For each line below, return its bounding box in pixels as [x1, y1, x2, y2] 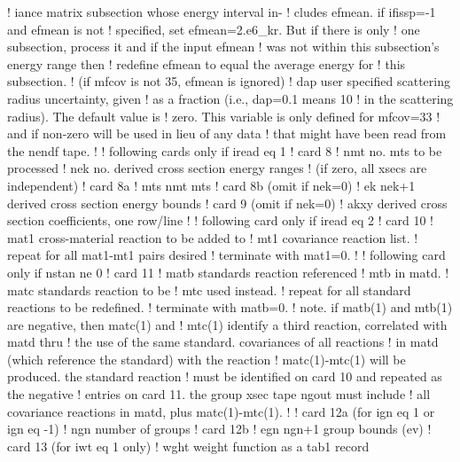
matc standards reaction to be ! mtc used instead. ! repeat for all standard [7, 280, 411, 299]
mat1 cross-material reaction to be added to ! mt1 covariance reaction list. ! [7, 228, 418, 247]
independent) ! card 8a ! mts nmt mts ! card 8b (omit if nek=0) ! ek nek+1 [7, 176, 416, 194]
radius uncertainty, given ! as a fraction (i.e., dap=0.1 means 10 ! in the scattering [7, 89, 454, 107]
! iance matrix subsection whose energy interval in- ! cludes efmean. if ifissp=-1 [7, 3, 436, 20]
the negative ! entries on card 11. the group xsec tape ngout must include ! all [7, 385, 431, 403]
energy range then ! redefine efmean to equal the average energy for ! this [7, 54, 406, 73]
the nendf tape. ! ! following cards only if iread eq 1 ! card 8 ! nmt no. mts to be [7, 141, 442, 160]
